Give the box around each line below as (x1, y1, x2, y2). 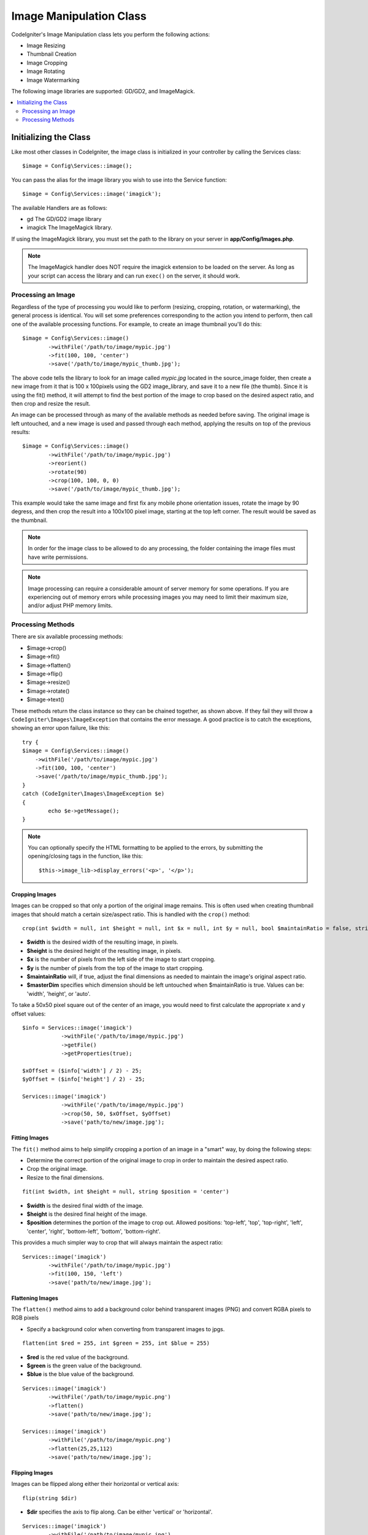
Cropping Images (11, 890, 56, 898)
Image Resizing (26, 42, 66, 49)
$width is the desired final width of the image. (26, 1202, 144, 1209)
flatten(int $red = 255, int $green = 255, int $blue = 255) (22, 1340, 210, 1347)
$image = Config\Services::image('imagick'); (22, 190, 162, 198)
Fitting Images (11, 1134, 49, 1141)
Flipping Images (11, 1469, 53, 1476)
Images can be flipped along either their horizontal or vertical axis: (11, 1480, 179, 1488)
